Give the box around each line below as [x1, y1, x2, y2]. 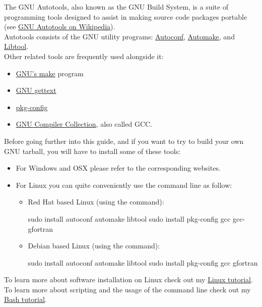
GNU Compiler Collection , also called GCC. [16, 119, 152, 129]
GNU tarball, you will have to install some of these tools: [4, 145, 181, 156]
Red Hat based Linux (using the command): [28, 196, 164, 207]
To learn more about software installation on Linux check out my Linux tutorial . [4, 274, 253, 285]
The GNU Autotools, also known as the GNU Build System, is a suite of [4, 2, 228, 12]
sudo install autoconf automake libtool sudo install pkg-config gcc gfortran [28, 257, 258, 268]
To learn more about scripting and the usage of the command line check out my [4, 284, 251, 294]
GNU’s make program [16, 68, 84, 78]
